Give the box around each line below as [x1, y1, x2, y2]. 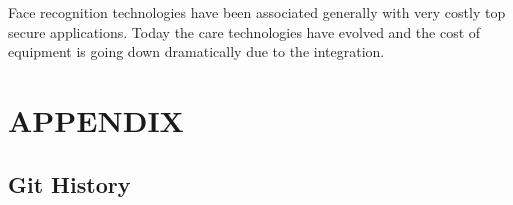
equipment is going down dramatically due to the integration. [8, 41, 385, 62]
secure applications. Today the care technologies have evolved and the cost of [8, 21, 481, 42]
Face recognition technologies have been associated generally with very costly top [8, 2, 506, 22]
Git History [8, 168, 131, 199]
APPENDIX [8, 99, 184, 140]
